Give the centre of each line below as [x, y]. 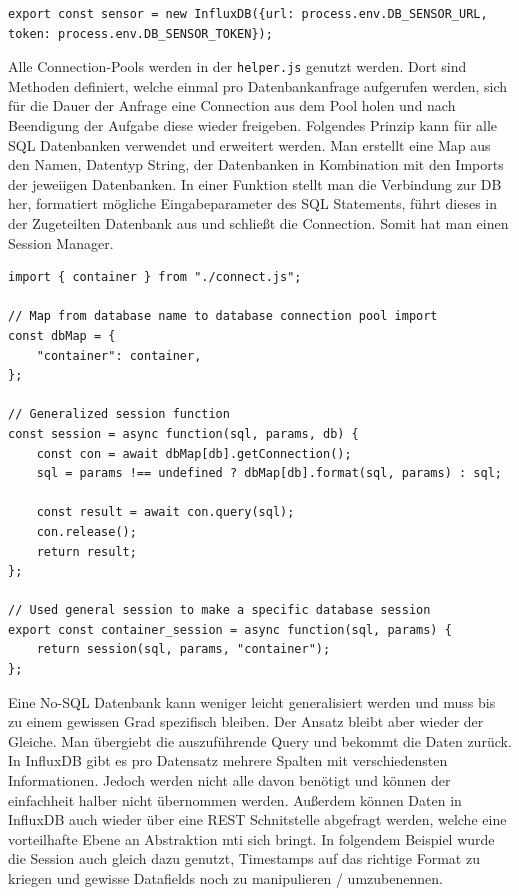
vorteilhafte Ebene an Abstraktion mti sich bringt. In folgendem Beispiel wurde [251, 838]
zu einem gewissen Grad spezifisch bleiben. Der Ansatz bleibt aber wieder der [246, 721]
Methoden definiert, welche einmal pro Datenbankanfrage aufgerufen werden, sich [258, 85]
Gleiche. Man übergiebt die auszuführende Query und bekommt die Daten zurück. [260, 740]
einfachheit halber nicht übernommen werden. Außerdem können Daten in [235, 799]
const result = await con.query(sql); [165, 512]
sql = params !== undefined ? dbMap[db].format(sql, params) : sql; [269, 473]
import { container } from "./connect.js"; [155, 277]
